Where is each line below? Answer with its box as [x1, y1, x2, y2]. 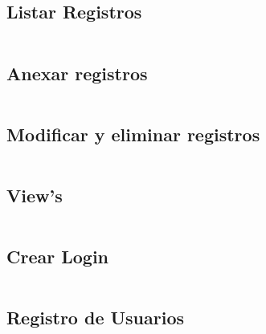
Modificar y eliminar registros [6, 121, 260, 146]
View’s [6, 183, 63, 207]
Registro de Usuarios [6, 305, 185, 330]
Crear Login [6, 244, 109, 269]
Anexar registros [6, 60, 148, 85]
